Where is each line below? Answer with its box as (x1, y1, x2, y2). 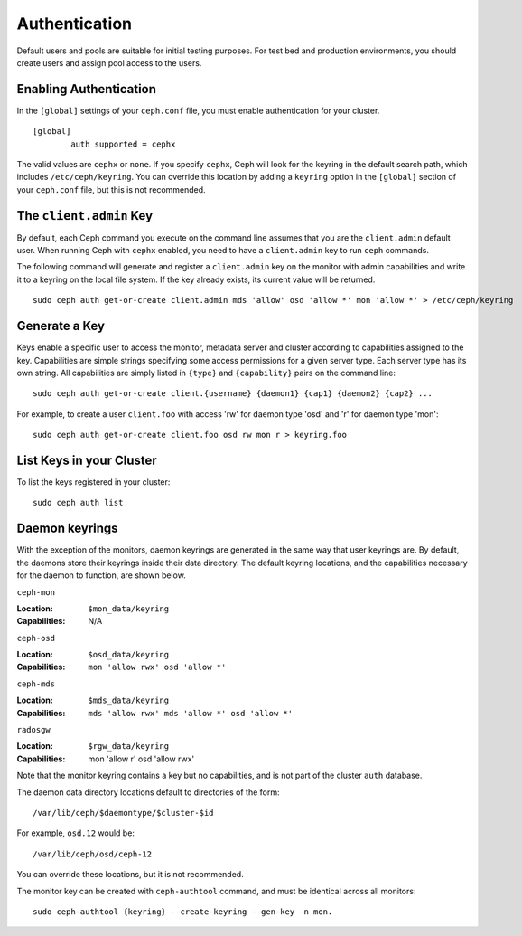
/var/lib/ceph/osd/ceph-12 (33, 848, 153, 859)
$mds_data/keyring (88, 695, 170, 705)
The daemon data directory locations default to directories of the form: (16, 787, 280, 798)
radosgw (16, 724, 51, 735)
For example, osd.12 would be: (16, 827, 135, 838)
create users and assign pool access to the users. (16, 57, 202, 68)
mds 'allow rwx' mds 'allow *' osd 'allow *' (88, 708, 294, 718)
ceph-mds (16, 678, 56, 689)
